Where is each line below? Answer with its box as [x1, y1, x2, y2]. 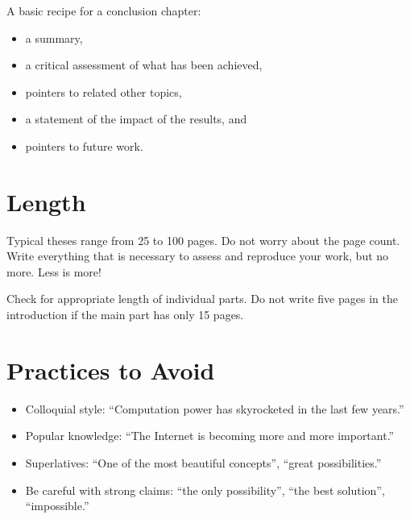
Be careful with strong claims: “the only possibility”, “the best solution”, [25, 481, 385, 498]
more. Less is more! [6, 263, 101, 280]
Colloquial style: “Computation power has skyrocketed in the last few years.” [25, 400, 404, 417]
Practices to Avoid [6, 353, 215, 386]
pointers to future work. [25, 137, 143, 154]
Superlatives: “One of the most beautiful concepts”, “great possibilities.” [25, 454, 382, 471]
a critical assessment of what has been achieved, [25, 56, 263, 73]
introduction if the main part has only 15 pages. [6, 306, 244, 323]
